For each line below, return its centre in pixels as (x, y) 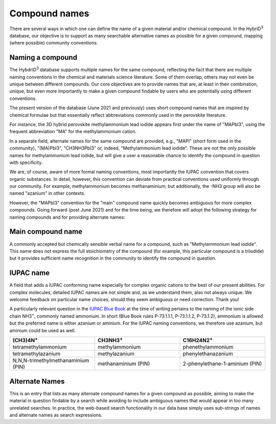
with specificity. (26, 162)
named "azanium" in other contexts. (47, 193)
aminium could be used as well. (43, 330)
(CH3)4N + (25, 340)
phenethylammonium (208, 347)
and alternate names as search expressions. (56, 415)
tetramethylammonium (40, 347)
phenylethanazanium (208, 354)
